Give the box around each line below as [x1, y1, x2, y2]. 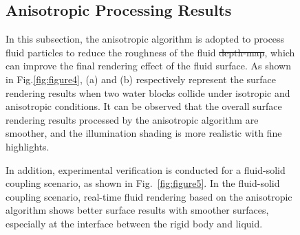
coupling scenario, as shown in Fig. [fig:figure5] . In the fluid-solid [6, 176, 280, 190]
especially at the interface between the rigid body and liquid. [6, 216, 263, 230]
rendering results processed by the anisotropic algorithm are [6, 112, 259, 126]
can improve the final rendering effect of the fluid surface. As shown [6, 58, 291, 73]
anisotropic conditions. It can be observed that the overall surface [6, 99, 282, 113]
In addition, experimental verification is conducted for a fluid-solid [6, 162, 286, 177]
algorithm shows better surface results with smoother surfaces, [6, 203, 269, 217]
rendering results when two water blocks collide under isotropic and [6, 85, 290, 100]
